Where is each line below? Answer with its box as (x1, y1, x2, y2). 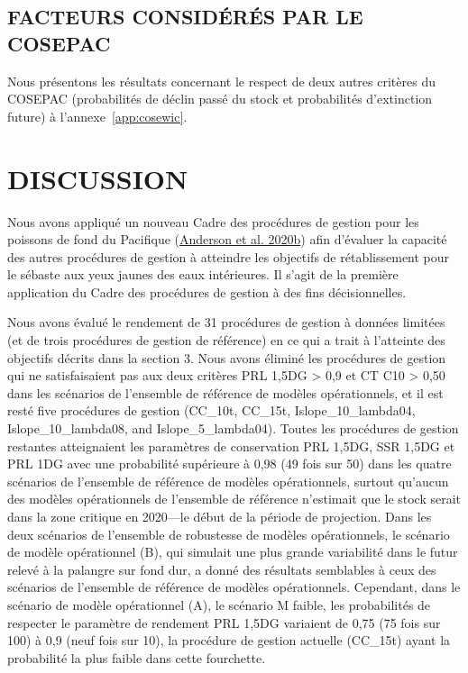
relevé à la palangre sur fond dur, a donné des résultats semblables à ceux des (7, 559, 436, 578)
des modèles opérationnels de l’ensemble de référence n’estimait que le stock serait (7, 489, 462, 508)
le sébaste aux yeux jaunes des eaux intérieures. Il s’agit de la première (7, 265, 399, 284)
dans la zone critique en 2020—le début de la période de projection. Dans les (7, 507, 432, 525)
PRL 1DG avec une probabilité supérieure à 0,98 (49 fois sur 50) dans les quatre (7, 454, 452, 473)
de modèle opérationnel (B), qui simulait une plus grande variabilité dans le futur (7, 542, 458, 561)
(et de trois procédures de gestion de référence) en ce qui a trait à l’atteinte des (7, 331, 445, 350)
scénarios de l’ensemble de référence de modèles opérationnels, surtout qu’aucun (7, 471, 449, 490)
